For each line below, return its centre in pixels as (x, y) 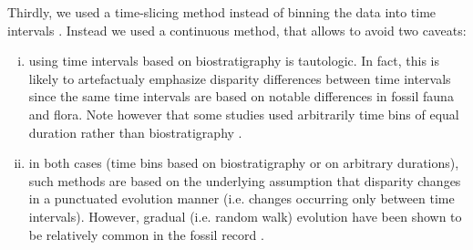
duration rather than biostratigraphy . (135, 132)
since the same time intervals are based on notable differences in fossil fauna (241, 96)
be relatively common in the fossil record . (146, 234)
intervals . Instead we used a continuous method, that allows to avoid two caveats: (237, 30)
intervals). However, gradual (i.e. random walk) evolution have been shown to (245, 216)
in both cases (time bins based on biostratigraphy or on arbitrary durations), (244, 163)
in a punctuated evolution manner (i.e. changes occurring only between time (242, 198)
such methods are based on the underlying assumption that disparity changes (245, 180)
